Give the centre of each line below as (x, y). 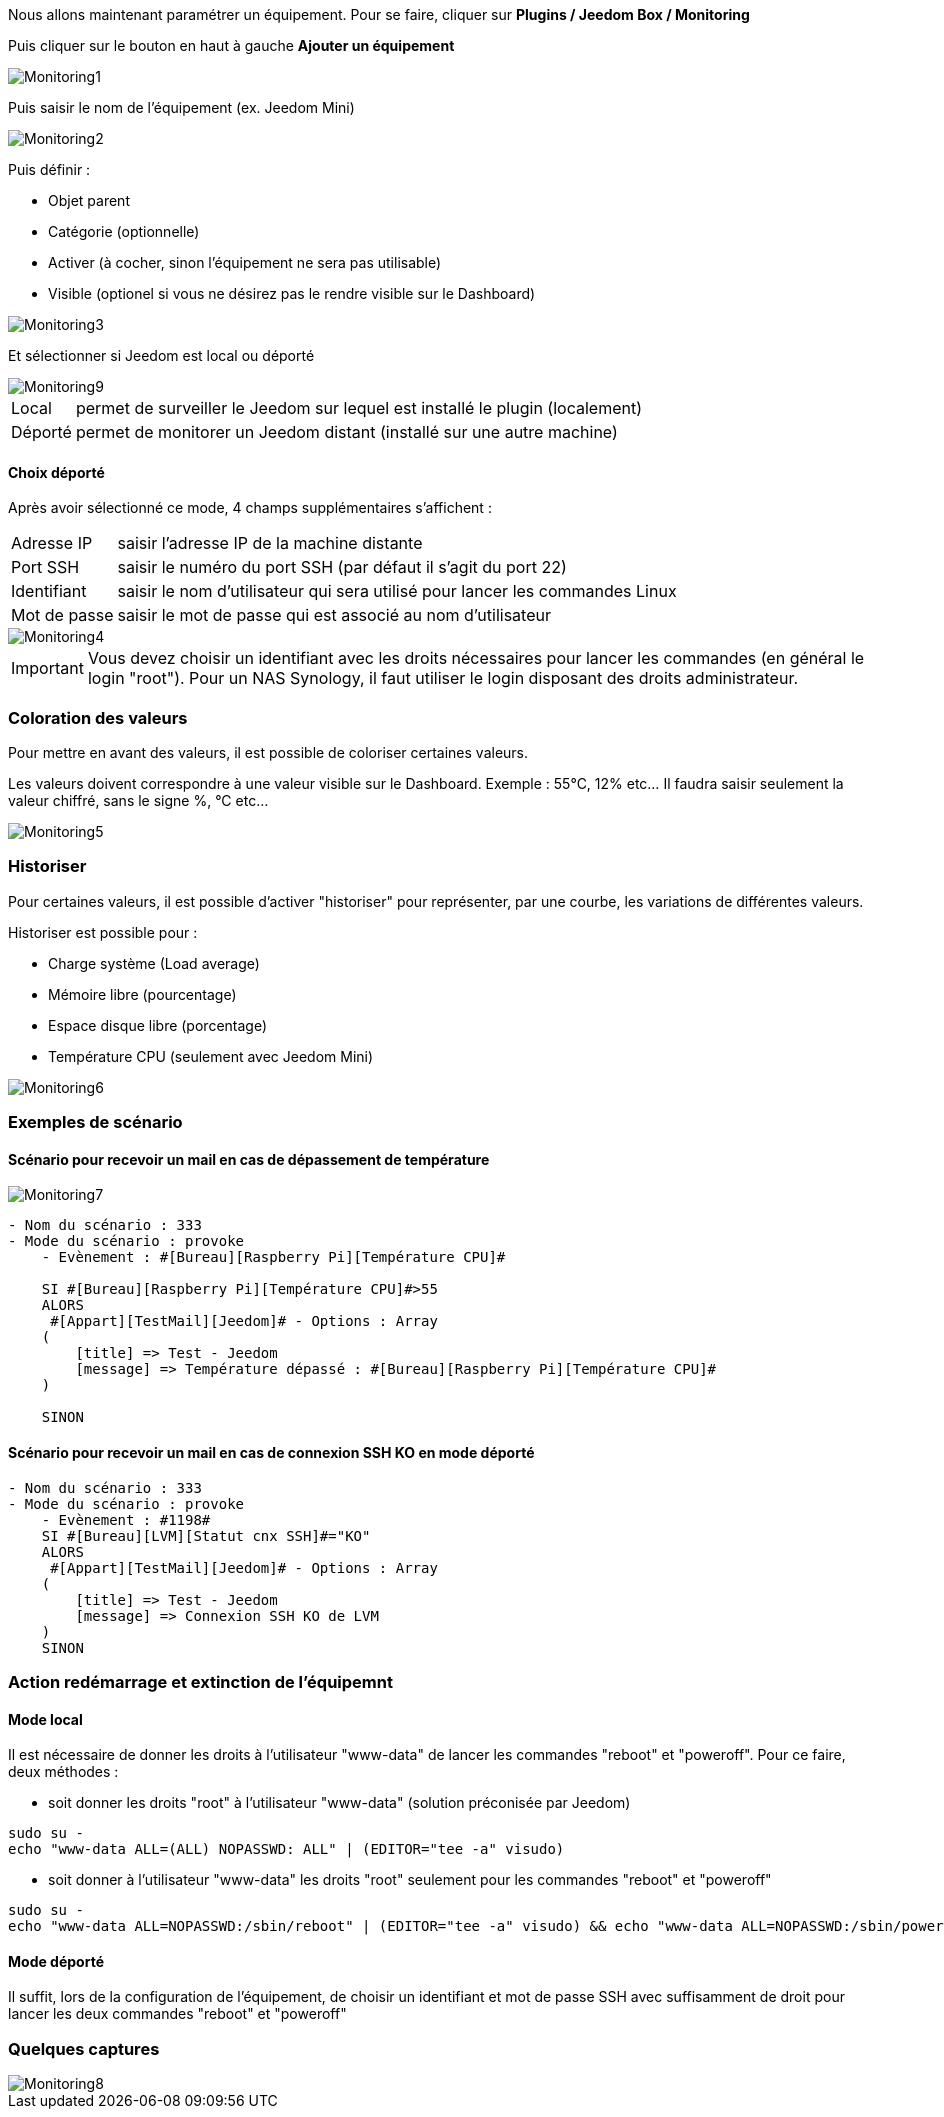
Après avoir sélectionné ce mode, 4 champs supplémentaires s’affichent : (250, 508)
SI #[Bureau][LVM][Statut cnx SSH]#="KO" (206, 1535)
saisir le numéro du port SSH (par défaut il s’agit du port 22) (342, 567)
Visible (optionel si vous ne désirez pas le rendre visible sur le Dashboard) (292, 293)
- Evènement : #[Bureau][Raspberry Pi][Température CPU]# (273, 1257)
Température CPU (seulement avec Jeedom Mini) (211, 1056)
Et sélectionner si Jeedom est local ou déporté (161, 355)
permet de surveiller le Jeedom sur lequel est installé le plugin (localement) (358, 408)
